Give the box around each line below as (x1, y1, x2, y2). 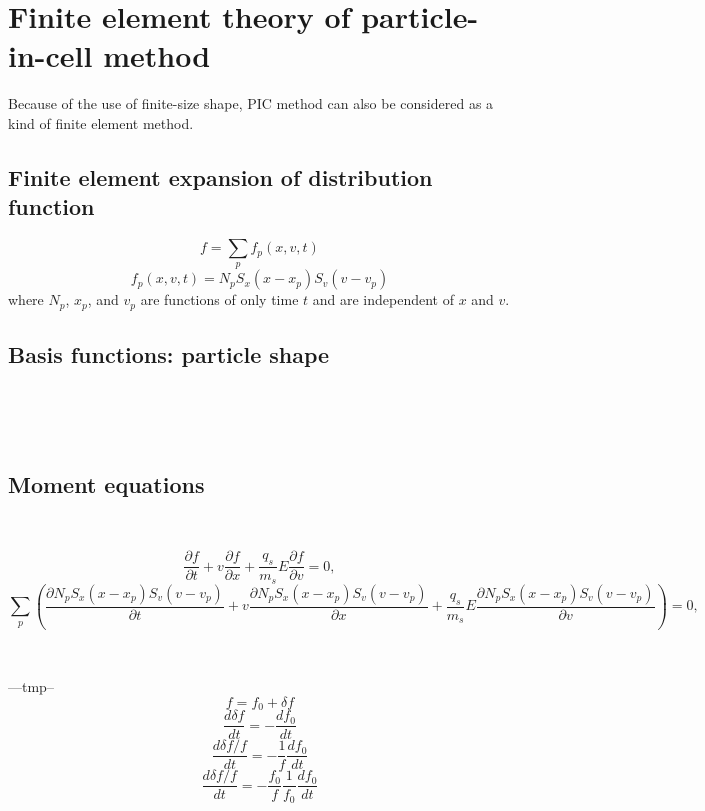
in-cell (8, 35, 93, 76)
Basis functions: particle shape (8, 339, 330, 370)
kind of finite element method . (8, 112, 194, 133)
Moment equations (8, 468, 205, 499)
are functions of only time (140, 289, 299, 310)
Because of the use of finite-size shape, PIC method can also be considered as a (8, 93, 494, 114)
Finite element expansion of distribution (8, 161, 433, 192)
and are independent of (312, 289, 454, 310)
